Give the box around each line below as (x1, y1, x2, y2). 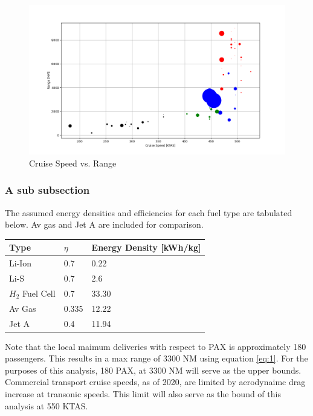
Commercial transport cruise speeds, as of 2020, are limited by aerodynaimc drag (5, 375, 306, 388)
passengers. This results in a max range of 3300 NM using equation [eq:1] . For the (5, 352, 308, 365)
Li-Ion (9, 257, 32, 269)
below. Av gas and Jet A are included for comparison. (5, 218, 204, 231)
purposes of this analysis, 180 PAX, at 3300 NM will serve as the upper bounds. (5, 363, 302, 376)
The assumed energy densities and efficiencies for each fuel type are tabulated (5, 206, 292, 219)
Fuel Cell (22, 286, 56, 299)
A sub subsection (5, 182, 90, 197)
